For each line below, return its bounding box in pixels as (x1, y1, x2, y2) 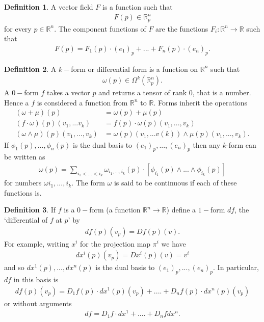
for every (4, 23, 32, 34)
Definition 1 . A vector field (4, 2, 93, 12)
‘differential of (4, 214, 48, 225)
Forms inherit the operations (157, 97, 248, 108)
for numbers (4, 177, 42, 188)
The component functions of (58, 23, 146, 34)
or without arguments (4, 298, 72, 308)
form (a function (89, 204, 141, 215)
